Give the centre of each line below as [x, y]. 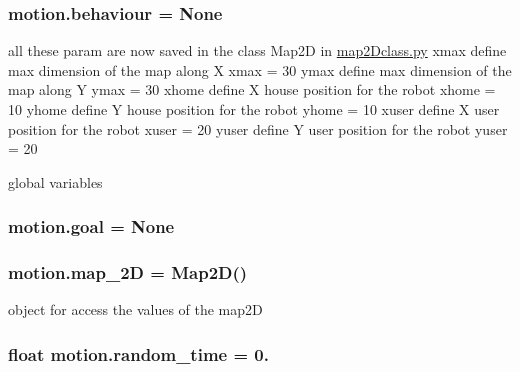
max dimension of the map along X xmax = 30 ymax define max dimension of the [260, 69]
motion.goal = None [91, 226]
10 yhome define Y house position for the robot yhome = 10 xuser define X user [254, 109]
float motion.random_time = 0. [138, 353]
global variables [55, 181]
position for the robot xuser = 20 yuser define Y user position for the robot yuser [258, 128]
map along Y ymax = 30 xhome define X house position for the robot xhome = [252, 89]
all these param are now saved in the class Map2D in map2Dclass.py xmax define [257, 50]
